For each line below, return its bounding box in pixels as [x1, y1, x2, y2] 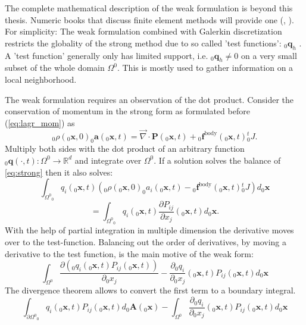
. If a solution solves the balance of [154, 154, 281, 166]
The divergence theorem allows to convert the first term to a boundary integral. [5, 284, 296, 296]
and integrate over [74, 154, 142, 166]
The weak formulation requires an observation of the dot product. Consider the [5, 93, 294, 105]
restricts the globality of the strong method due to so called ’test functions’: [5, 36, 282, 49]
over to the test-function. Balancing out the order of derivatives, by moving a [5, 236, 287, 248]
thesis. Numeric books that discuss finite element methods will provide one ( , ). [5, 13, 294, 26]
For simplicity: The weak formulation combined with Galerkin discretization [5, 25, 282, 37]
